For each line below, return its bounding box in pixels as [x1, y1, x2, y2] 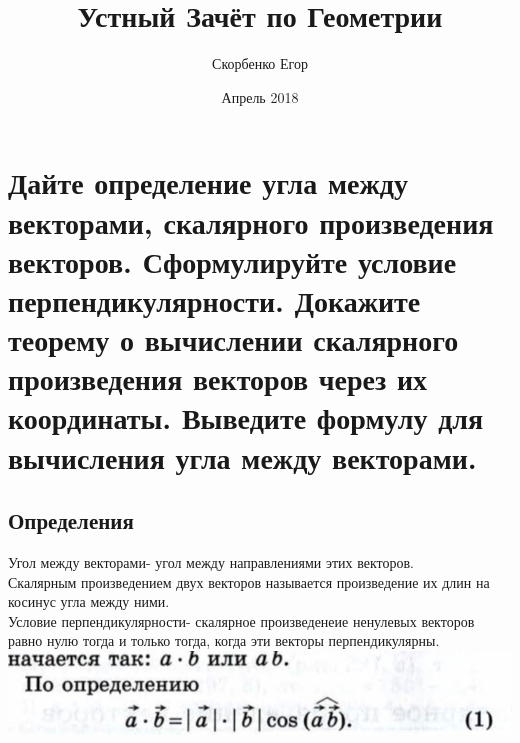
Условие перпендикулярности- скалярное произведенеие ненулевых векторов [8, 610, 475, 631]
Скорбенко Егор [212, 53, 308, 74]
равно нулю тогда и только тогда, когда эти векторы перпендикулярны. [8, 630, 440, 651]
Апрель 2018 [221, 86, 299, 107]
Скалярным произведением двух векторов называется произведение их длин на [8, 571, 490, 592]
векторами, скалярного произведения [8, 201, 494, 242]
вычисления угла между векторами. [8, 436, 477, 477]
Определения [8, 505, 134, 536]
